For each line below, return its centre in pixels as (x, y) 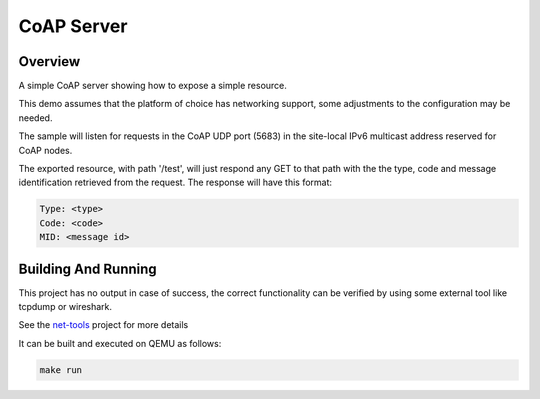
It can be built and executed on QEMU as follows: (120, 343)
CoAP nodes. (45, 150)
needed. (35, 117)
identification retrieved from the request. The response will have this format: (175, 182)
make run (61, 369)
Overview (49, 61)
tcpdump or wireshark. (65, 307)
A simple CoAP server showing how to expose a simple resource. (152, 86)
